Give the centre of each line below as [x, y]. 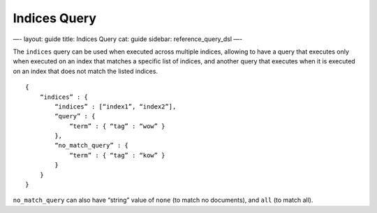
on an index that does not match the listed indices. [86, 71]
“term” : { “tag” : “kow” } [117, 155]
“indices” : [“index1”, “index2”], [116, 106]
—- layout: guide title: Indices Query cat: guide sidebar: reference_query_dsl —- [128, 39]
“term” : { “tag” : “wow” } [117, 126]
